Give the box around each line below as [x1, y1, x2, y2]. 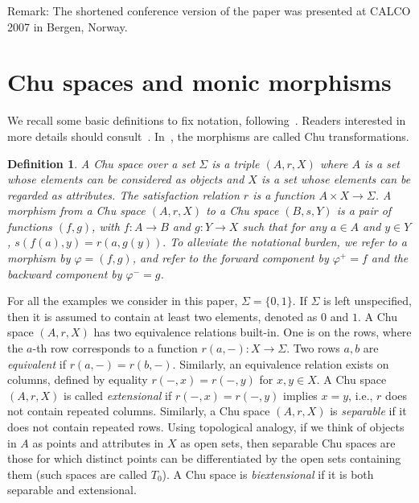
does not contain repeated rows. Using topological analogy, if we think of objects [7, 418, 405, 435]
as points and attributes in [32, 434, 164, 451]
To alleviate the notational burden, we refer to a [170, 233, 407, 250]
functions [7, 217, 52, 234]
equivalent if [7, 355, 66, 372]
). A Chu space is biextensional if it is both [162, 465, 374, 482]
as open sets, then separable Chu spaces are [180, 434, 396, 451]
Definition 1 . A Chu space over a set [7, 155, 195, 171]
